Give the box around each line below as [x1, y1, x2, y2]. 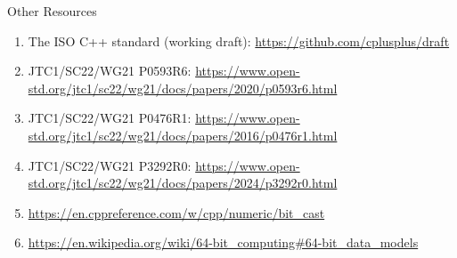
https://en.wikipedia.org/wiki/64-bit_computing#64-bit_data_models [28, 233, 419, 252]
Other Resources [7, 2, 97, 20]
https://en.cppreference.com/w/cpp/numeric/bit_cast [28, 203, 325, 222]
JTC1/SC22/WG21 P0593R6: [28, 61, 192, 80]
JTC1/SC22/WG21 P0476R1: [28, 109, 192, 127]
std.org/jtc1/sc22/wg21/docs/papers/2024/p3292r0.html [28, 173, 338, 192]
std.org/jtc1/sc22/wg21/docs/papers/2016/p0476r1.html [28, 125, 338, 144]
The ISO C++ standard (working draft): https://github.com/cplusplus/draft [28, 31, 450, 50]
